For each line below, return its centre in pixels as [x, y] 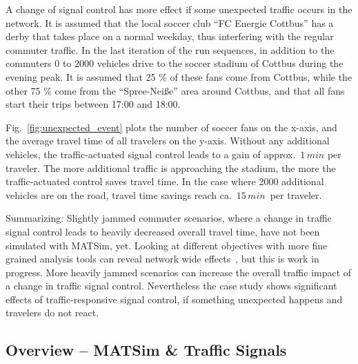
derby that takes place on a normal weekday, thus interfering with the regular [170, 36]
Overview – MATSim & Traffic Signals [146, 350]
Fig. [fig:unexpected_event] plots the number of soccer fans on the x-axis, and [171, 127]
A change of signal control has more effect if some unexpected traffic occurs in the [179, 9]
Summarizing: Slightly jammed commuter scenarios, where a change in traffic [169, 218]
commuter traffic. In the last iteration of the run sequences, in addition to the [170, 49]
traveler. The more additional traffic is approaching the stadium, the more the [171, 167]
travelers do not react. [52, 313]
